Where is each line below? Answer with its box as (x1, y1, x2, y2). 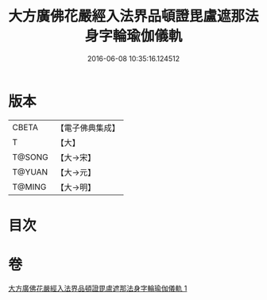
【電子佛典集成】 (56, 122, 121, 133)
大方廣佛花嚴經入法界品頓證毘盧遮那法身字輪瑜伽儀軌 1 (8, 283, 188, 293)
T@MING (12, 181, 47, 192)
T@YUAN (12, 166, 48, 177)
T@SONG (12, 152, 49, 163)
